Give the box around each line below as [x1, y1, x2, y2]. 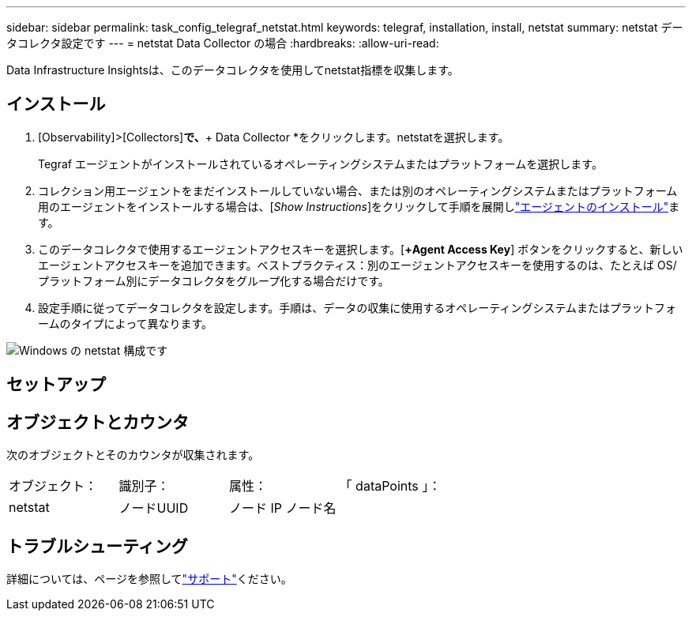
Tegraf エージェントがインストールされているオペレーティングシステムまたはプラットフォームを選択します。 [38, 156, 603, 171]
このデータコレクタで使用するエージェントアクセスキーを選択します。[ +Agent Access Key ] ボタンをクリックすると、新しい [38, 242, 683, 256]
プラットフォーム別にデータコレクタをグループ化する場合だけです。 [38, 273, 389, 288]
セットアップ [6, 374, 106, 395]
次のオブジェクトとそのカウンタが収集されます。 [6, 448, 260, 462]
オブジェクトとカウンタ [6, 412, 189, 432]
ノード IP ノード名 [229, 500, 337, 517]
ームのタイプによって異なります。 [38, 316, 213, 330]
